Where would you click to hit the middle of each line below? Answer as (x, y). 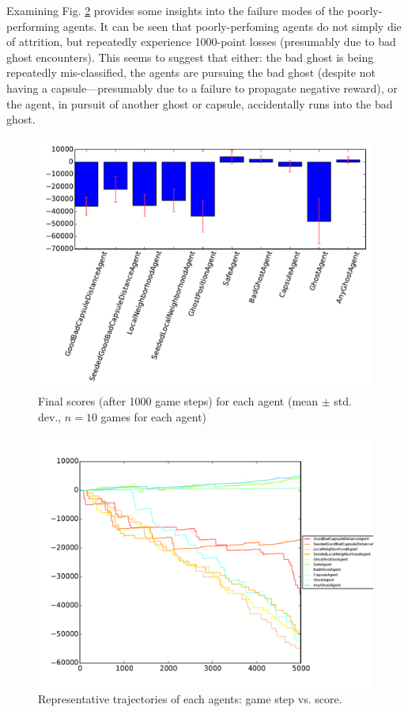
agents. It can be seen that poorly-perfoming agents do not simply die (232, 26)
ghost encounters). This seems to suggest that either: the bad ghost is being (190, 57)
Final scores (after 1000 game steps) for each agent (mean (178, 401)
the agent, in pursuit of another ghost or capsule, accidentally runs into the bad (200, 103)
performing (33, 26)
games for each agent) (154, 416)
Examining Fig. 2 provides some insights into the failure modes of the (175, 10)
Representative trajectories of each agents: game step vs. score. (190, 699)
